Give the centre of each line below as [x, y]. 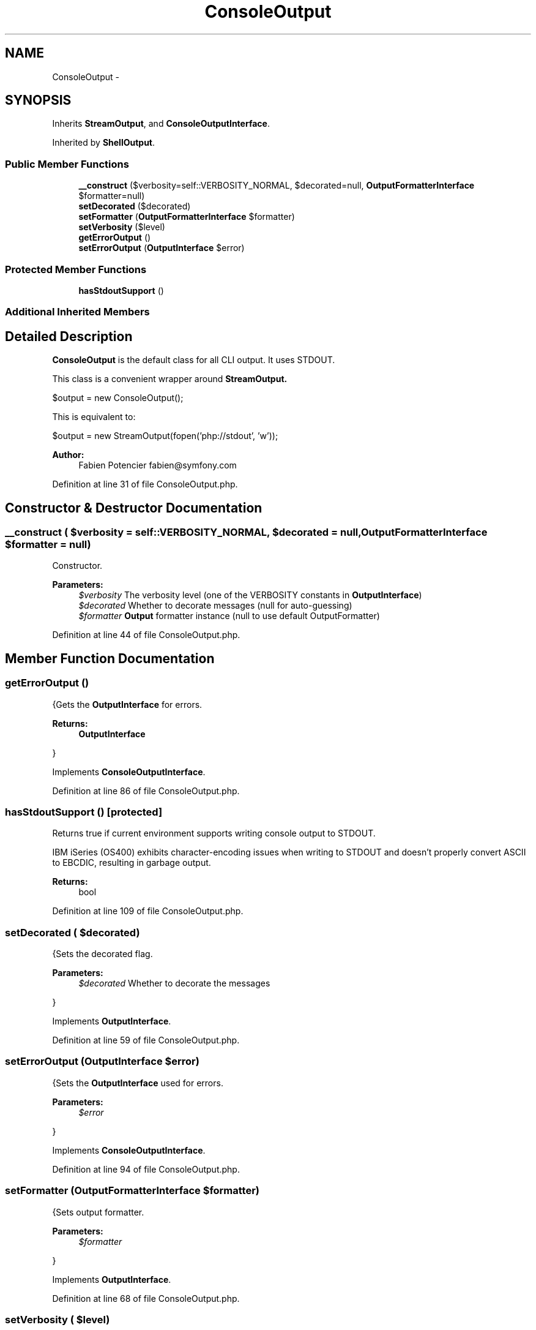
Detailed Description [69, 336]
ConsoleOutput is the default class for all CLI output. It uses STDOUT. [194, 360]
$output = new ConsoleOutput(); [118, 398]
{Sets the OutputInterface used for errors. [138, 1083]
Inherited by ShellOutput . [104, 143]
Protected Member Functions [76, 269]
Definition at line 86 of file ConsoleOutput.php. [146, 791]
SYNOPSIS [38, 100]
